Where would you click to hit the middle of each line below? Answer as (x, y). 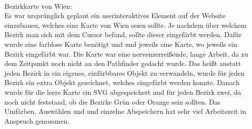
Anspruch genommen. (37, 120)
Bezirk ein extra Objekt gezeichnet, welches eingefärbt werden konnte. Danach (122, 82)
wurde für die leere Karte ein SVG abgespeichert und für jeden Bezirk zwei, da (123, 92)
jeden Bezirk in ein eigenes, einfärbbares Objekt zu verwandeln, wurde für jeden (125, 73)
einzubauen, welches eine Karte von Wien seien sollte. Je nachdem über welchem (126, 25)
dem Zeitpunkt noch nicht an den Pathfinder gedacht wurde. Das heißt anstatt (123, 63)
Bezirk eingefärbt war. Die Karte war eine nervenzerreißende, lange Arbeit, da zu (126, 54)
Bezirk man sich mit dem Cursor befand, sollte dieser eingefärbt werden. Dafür (123, 34)
